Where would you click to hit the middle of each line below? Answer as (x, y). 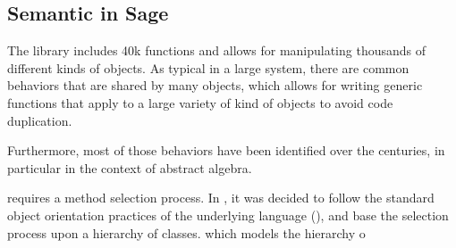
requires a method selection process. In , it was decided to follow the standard (221, 198)
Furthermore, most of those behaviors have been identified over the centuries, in (226, 150)
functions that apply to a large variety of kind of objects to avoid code (200, 102)
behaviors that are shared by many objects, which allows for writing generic (215, 85)
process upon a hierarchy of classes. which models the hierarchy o (186, 232)
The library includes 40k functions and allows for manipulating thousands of (217, 50)
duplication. (40, 120)
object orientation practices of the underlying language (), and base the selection (228, 215)
